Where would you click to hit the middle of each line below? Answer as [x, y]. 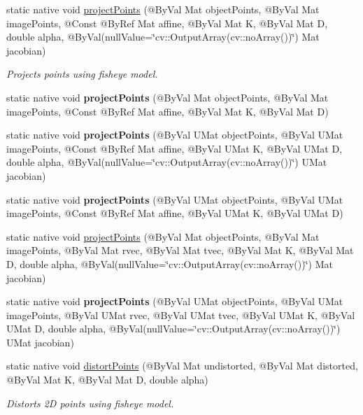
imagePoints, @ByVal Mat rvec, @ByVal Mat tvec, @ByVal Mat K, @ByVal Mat [180, 250]
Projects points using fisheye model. [82, 74]
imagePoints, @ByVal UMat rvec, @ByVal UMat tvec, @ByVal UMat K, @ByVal [181, 315]
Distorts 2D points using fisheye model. [90, 403]
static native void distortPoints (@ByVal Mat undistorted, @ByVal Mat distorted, [182, 366]
